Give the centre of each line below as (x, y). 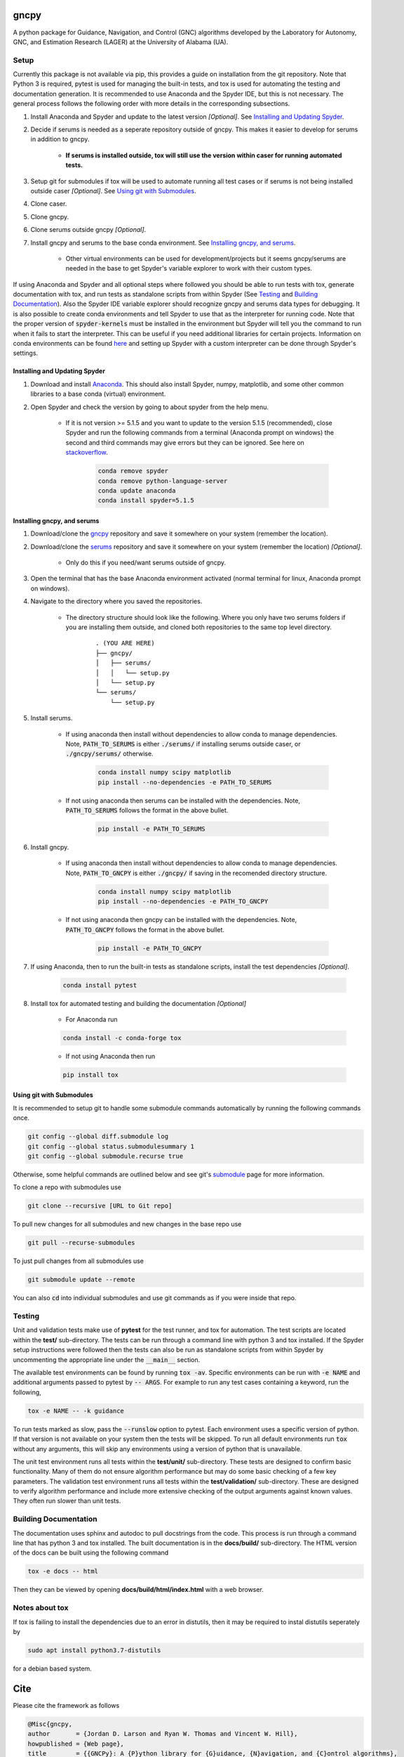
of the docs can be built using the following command (91, 1552)
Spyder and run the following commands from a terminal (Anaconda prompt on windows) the (200, 433)
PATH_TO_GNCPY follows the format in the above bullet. (145, 929)
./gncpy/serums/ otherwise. (109, 754)
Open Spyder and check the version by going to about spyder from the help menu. (150, 407)
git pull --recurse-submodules (82, 1243)
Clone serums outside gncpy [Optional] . (88, 230)
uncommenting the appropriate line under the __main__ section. (107, 1359)
